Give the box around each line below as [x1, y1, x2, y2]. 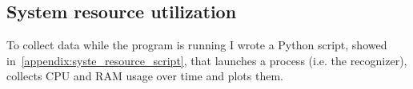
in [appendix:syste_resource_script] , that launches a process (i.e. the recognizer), [6, 52, 407, 68]
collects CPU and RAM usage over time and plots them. [6, 68, 283, 84]
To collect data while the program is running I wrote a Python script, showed [6, 37, 387, 53]
